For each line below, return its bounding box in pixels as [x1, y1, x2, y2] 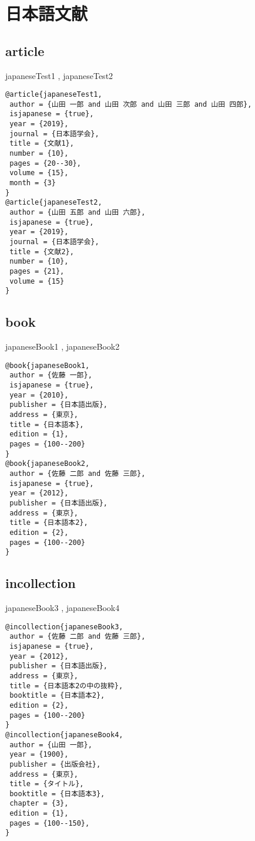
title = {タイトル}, [9, 780, 84, 789]
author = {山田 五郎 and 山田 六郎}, [9, 208, 146, 217]
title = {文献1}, [9, 139, 74, 148]
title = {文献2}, [9, 247, 74, 256]
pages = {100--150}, [9, 819, 90, 827]
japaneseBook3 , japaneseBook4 [5, 602, 120, 614]
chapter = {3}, [9, 799, 69, 808]
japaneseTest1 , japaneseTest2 [5, 69, 113, 81]
